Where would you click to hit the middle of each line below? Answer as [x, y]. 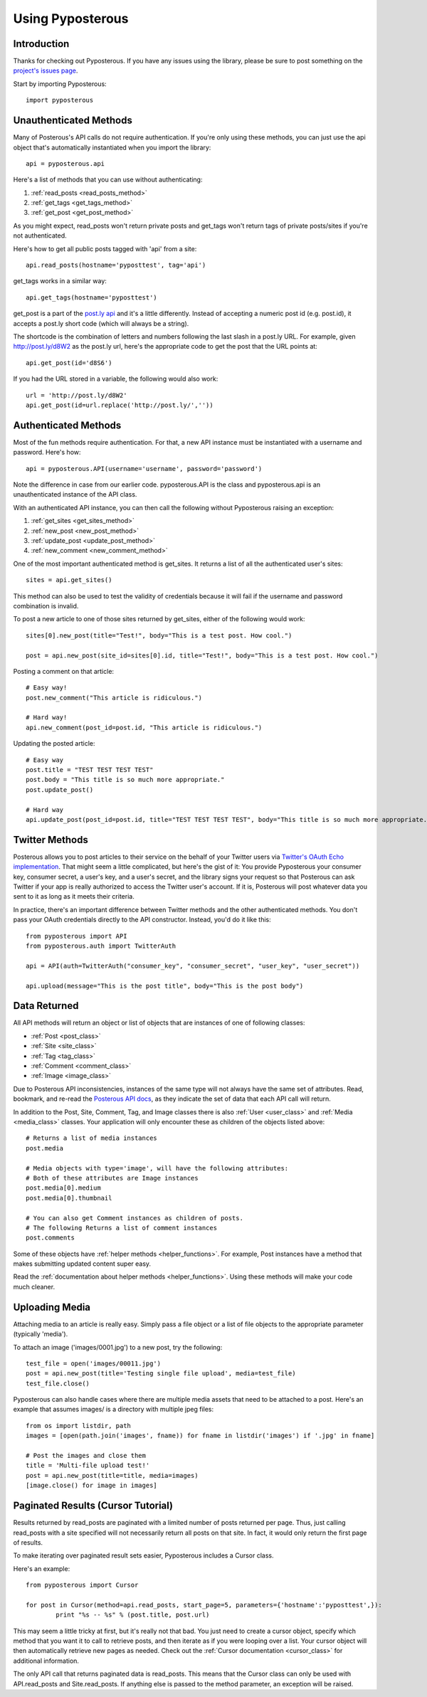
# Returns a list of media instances [92, 1138]
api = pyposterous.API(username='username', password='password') [144, 469]
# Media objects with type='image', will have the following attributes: [157, 1168]
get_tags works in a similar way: [60, 281]
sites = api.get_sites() [69, 580]
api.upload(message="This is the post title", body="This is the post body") [165, 986]
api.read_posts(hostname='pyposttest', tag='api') [116, 265]
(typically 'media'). [41, 1334]
